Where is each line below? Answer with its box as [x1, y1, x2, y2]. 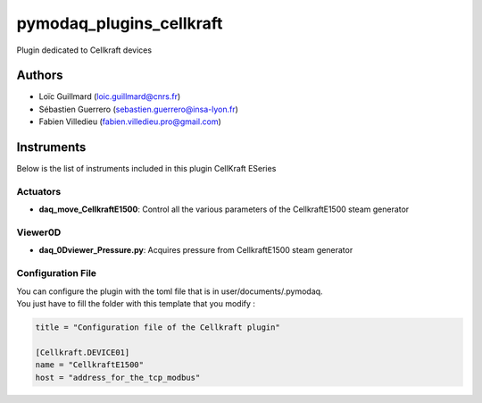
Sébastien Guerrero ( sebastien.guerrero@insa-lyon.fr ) [38, 104, 238, 114]
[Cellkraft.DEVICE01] [35, 347, 130, 357]
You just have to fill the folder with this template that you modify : [16, 298, 256, 308]
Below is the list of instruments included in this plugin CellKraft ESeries [16, 164, 277, 174]
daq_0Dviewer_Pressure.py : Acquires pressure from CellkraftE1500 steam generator [38, 245, 353, 256]
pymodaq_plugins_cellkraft [16, 13, 223, 33]
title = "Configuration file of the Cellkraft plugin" [35, 322, 280, 332]
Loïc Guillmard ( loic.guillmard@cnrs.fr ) [38, 91, 181, 102]
